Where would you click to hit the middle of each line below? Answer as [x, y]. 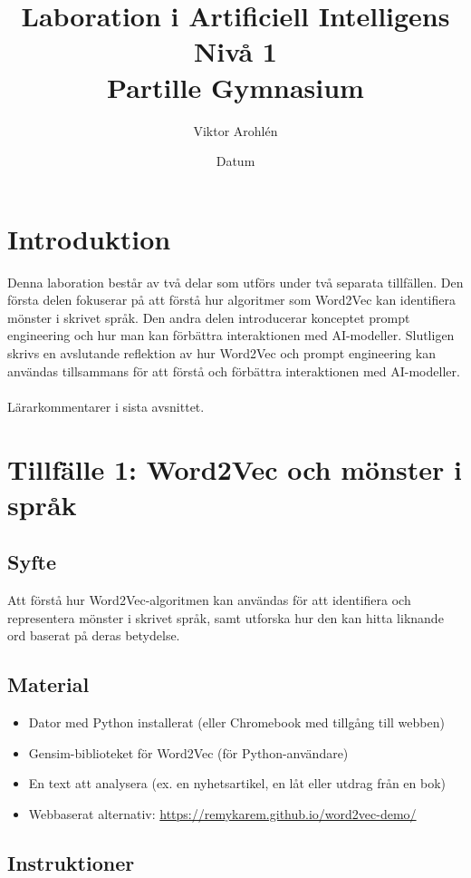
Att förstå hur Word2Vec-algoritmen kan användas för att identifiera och [209, 600]
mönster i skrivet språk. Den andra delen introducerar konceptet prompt [209, 317]
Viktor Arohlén [235, 130]
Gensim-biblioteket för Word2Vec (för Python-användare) [188, 752]
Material [48, 684]
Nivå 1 [235, 51]
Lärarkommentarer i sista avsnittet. [106, 406]
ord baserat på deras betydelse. [94, 635]
